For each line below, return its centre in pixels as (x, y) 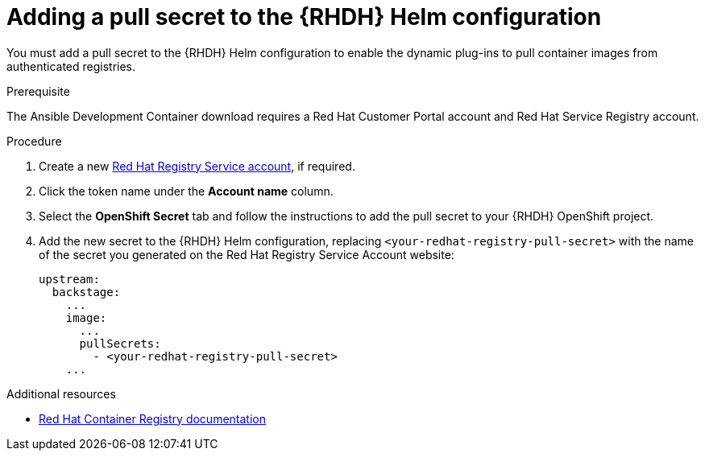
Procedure (34, 141)
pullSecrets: (120, 343)
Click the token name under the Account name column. (186, 191)
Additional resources (61, 393)
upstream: (69, 279)
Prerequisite (38, 91)
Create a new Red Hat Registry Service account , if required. (197, 166)
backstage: (86, 292)
